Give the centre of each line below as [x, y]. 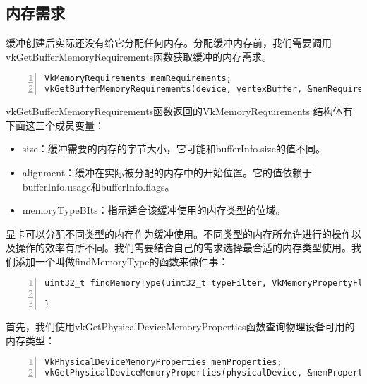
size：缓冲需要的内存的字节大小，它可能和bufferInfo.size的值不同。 [174, 149]
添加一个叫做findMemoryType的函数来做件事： [122, 261]
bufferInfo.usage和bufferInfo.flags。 [98, 186]
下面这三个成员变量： [55, 125]
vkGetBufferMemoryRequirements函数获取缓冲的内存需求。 [139, 56]
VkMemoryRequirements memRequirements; [138, 79]
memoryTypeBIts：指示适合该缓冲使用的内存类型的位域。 [154, 210]
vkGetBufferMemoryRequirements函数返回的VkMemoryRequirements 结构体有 [179, 111]
